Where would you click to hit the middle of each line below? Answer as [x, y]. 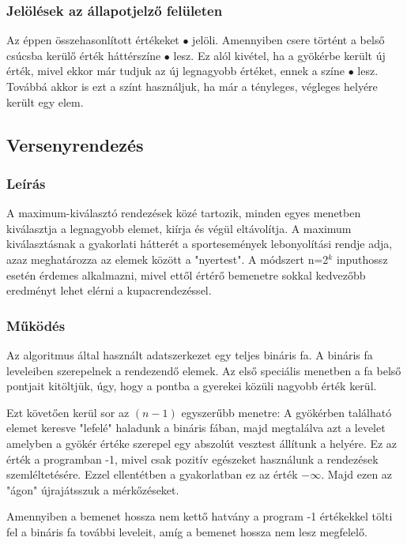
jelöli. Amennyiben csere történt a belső [288, 40]
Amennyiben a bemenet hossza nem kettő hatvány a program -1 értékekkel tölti [200, 516]
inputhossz [362, 259]
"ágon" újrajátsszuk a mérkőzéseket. [93, 489]
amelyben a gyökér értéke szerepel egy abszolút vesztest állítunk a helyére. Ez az [202, 443]
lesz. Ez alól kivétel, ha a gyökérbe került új [279, 55]
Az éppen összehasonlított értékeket [93, 40]
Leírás [26, 183]
